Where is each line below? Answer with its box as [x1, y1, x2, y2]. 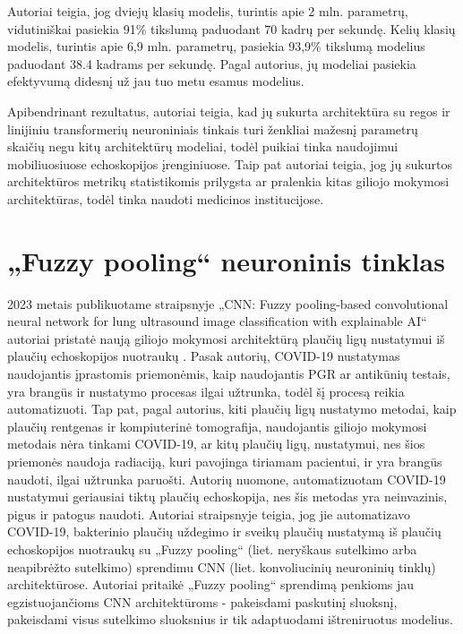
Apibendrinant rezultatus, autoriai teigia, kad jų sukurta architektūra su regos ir [7, 101, 450, 120]
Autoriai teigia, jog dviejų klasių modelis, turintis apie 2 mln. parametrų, [7, 2, 408, 20]
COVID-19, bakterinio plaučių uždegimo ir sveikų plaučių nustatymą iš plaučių [7, 522, 442, 541]
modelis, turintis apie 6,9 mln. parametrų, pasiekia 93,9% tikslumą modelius [7, 37, 425, 56]
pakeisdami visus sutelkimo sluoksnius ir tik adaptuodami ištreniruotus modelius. [7, 610, 453, 629]
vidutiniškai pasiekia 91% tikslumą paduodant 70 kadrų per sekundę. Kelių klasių [7, 19, 456, 38]
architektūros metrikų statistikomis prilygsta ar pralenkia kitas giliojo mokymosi [7, 172, 450, 191]
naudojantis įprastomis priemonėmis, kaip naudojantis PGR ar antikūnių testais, [7, 364, 450, 383]
